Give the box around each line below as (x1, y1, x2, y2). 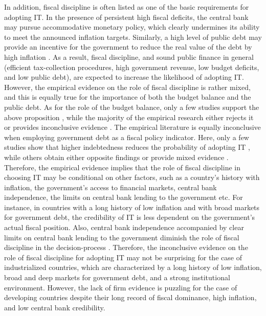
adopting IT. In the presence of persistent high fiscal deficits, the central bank (4, 11, 249, 22)
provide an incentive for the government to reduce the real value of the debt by (4, 41, 252, 52)
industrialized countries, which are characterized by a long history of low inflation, (4, 262, 262, 273)
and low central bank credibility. (4, 302, 105, 312)
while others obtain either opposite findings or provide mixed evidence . (4, 151, 229, 162)
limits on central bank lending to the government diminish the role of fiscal (4, 232, 239, 242)
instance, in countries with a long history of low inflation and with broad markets (4, 201, 260, 212)
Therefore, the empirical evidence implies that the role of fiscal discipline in (4, 162, 240, 172)
